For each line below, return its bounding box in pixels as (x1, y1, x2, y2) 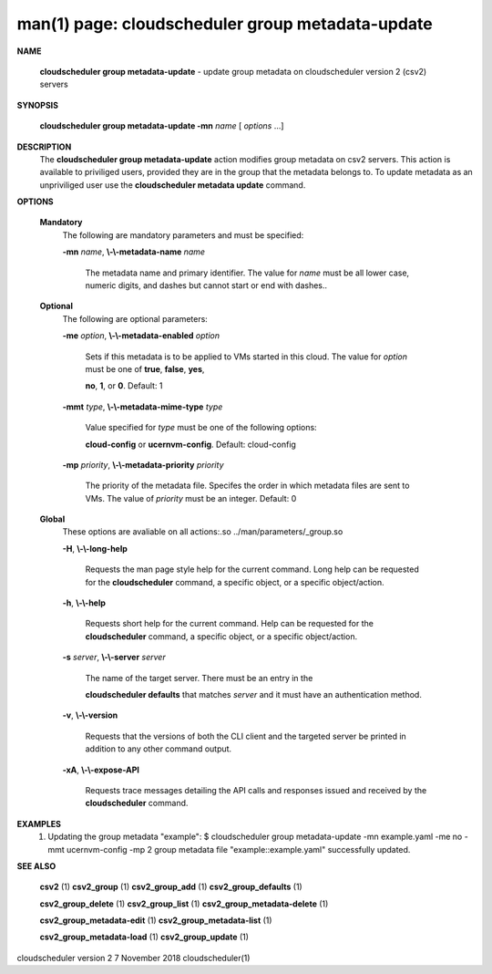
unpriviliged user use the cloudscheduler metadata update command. (39, 179, 306, 191)
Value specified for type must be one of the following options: (85, 422, 318, 433)
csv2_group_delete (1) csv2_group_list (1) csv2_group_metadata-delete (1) (39, 898, 329, 909)
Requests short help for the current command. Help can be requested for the (85, 618, 374, 629)
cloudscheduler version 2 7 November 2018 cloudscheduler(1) (16, 952, 251, 963)
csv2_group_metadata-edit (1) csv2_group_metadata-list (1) (39, 915, 272, 926)
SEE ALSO (16, 860, 56, 871)
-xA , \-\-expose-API (62, 764, 140, 775)
